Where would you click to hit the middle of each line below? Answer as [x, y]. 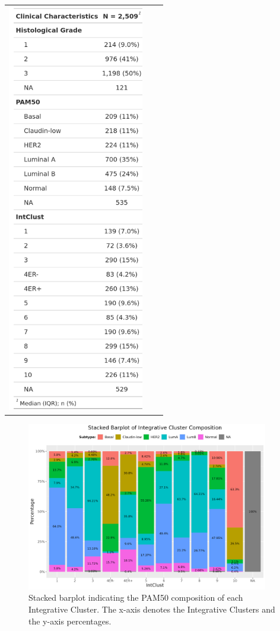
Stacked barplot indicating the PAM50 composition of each [136, 597]
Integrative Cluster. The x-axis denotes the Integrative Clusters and [152, 609]
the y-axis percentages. [70, 621]
